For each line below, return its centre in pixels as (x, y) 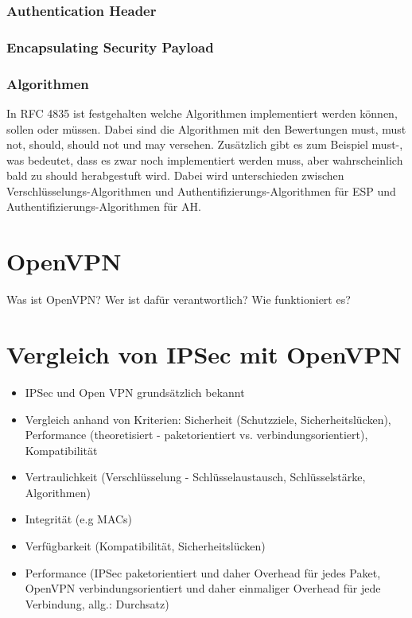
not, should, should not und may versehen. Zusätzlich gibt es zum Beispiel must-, (205, 144)
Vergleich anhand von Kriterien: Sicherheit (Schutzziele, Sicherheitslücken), (208, 419)
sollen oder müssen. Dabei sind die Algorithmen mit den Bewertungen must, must (206, 128)
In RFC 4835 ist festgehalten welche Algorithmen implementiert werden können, (202, 113)
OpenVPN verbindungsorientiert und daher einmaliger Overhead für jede (203, 588)
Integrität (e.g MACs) (79, 519)
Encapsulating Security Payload (110, 47)
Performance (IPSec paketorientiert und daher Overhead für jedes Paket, (203, 572)
